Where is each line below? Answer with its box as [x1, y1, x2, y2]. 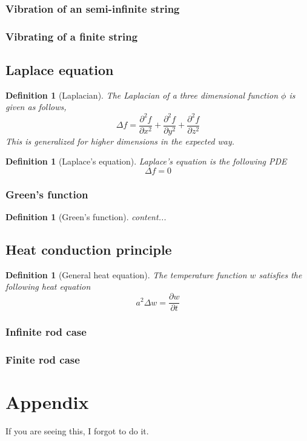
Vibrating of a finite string [5, 28, 138, 44]
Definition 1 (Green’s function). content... [5, 211, 167, 223]
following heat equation [5, 280, 91, 293]
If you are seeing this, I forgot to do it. [5, 424, 149, 437]
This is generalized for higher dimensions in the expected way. [5, 134, 235, 147]
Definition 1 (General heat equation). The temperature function [5, 268, 247, 281]
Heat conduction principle [5, 240, 172, 259]
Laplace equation [5, 60, 114, 79]
